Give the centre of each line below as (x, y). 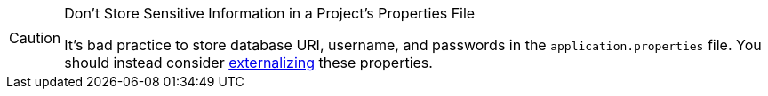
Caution (35, 38)
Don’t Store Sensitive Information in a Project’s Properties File (270, 13)
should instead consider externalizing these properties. (248, 63)
